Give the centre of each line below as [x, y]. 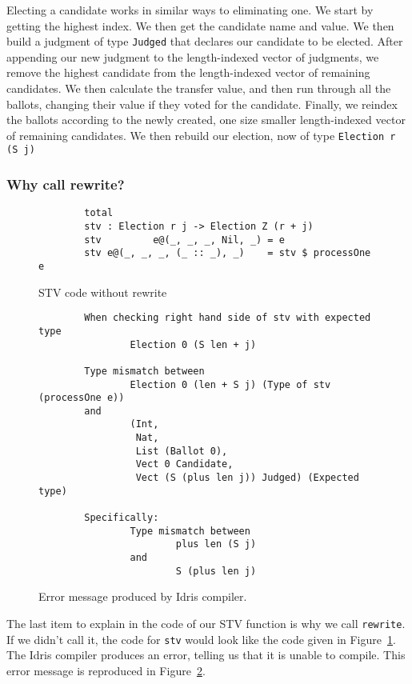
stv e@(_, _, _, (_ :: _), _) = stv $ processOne [228, 253]
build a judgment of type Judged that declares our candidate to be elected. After [205, 41]
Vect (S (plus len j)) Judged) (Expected [247, 478]
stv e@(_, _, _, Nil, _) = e [184, 240]
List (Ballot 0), [182, 451]
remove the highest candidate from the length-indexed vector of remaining [188, 72]
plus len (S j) [216, 544]
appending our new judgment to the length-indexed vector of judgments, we [193, 56]
